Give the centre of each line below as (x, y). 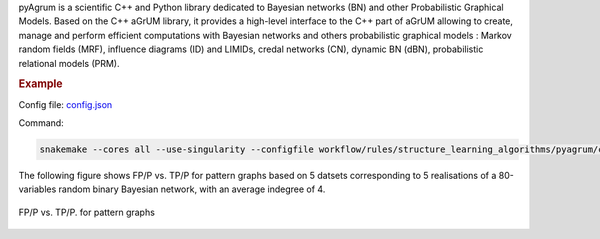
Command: (41, 123)
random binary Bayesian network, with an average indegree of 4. (192, 189)
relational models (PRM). (69, 63)
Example (41, 84)
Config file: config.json (65, 104)
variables (37, 189)
